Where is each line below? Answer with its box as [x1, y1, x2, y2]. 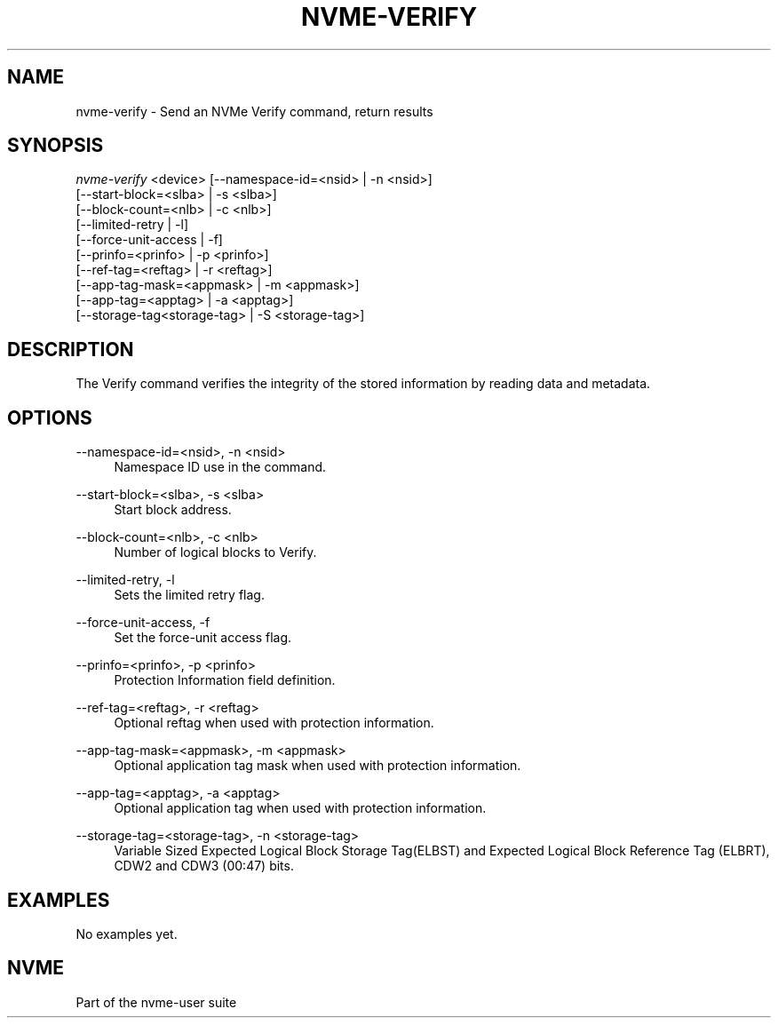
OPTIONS [7, 406, 92, 429]
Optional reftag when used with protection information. [114, 715, 434, 731]
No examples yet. [75, 926, 178, 942]
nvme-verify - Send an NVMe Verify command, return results [75, 103, 433, 119]
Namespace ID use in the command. [114, 459, 327, 475]
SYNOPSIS [7, 134, 104, 157]
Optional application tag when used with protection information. [114, 800, 487, 816]
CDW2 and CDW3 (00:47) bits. [114, 858, 294, 874]
